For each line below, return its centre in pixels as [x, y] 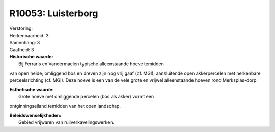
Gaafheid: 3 [22, 49]
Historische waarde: [31, 57]
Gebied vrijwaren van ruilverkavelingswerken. [66, 122]
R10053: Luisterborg [54, 13]
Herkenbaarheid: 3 [29, 35]
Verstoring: [21, 28]
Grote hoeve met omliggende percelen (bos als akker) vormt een [86, 97]
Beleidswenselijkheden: [35, 115]
